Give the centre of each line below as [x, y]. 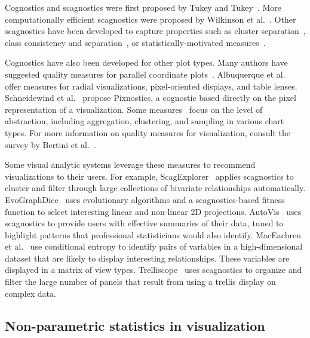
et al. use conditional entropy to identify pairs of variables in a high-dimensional [154, 246]
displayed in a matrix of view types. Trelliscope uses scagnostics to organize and [154, 270]
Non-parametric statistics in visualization [135, 325]
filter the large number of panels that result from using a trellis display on [140, 282]
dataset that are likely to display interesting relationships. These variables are [147, 258]
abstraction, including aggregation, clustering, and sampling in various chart [145, 121]
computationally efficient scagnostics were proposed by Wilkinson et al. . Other [151, 19]
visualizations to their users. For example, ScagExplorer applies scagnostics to [149, 176]
